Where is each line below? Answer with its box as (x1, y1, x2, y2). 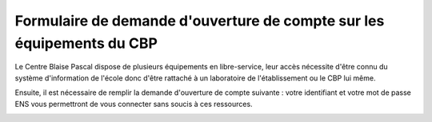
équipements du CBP (14, 34, 158, 52)
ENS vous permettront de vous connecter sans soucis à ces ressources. (14, 99, 253, 108)
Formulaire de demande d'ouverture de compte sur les (14, 12, 385, 30)
